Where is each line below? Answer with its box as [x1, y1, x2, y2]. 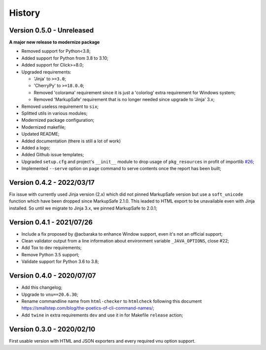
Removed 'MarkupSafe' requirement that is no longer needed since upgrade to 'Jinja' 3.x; [33, 97, 215, 103]
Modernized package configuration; [21, 117, 95, 123]
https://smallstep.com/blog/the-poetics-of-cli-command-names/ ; [21, 305, 155, 311]
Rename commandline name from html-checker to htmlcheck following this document [21, 298, 202, 304]
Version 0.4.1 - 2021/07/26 [9, 218, 93, 226]
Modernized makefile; [21, 124, 66, 130]
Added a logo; [21, 144, 50, 150]
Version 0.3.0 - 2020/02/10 [9, 325, 96, 333]
